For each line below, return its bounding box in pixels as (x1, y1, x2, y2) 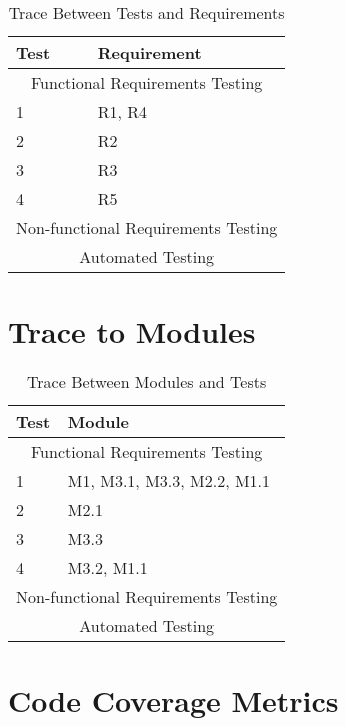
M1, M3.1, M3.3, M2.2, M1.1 (67, 469, 271, 493)
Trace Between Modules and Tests (27, 370, 267, 394)
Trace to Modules (8, 311, 256, 352)
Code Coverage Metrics (8, 680, 339, 721)
